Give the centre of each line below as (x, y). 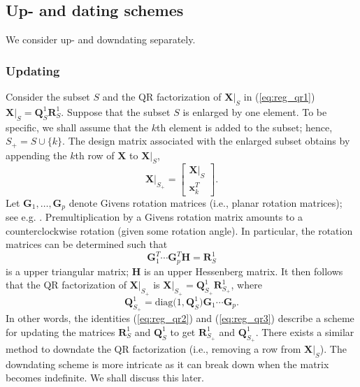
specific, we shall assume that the (77, 127)
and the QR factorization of (162, 97)
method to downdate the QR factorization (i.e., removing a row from (153, 349)
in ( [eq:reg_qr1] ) (279, 97)
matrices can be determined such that (87, 244)
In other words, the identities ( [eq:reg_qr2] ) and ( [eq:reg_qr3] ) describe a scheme (180, 318)
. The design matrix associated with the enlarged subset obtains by (206, 141)
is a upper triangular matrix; (67, 271)
